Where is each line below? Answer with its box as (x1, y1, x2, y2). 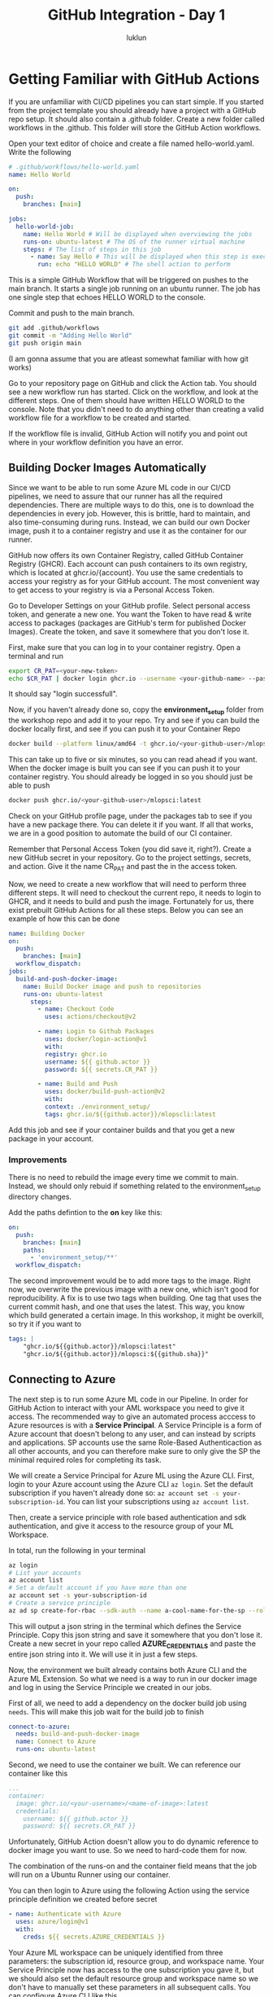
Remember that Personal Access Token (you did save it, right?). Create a (8, 844, 252, 854)
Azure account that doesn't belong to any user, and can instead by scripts (8, 1429, 256, 1438)
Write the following (8, 147, 71, 156)
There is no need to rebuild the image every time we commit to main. (8, 1173, 239, 1183)
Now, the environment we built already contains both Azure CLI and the (8, 1665, 248, 1674)
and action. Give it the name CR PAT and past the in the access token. (8, 861, 238, 873)
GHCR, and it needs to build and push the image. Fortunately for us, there (8, 896, 254, 906)
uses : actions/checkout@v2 (44, 1012, 136, 1021)
